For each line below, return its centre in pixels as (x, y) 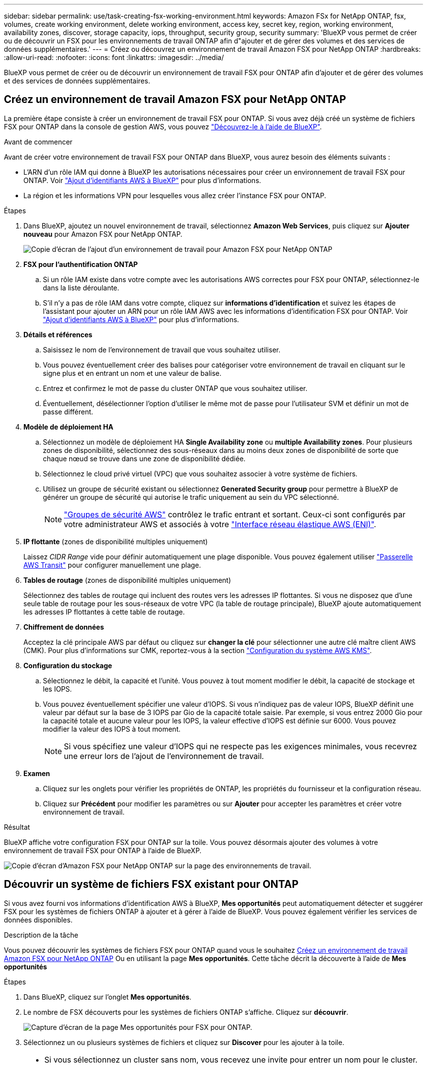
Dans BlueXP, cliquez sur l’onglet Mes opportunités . (107, 997)
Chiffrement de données (64, 627)
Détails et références (58, 334)
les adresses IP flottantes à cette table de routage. (104, 612)
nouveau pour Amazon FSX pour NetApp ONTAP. (103, 234)
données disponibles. (38, 920)
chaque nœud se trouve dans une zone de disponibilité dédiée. (144, 458)
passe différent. (68, 411)
